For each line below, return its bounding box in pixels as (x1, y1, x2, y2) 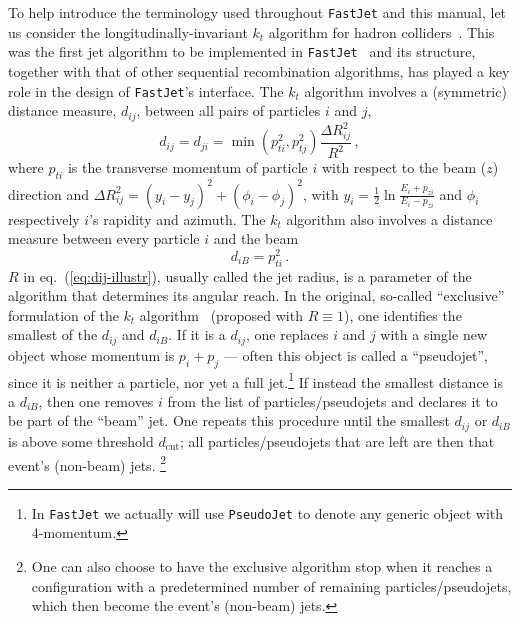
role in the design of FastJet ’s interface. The (8, 80, 284, 101)
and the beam (213, 228, 299, 249)
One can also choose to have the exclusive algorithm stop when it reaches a (31, 556, 493, 576)
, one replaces (245, 324, 329, 345)
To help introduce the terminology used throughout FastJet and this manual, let (8, 2, 507, 22)
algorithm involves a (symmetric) (304, 80, 507, 101)
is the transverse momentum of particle (67, 157, 308, 178)
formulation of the (8, 304, 119, 325)
